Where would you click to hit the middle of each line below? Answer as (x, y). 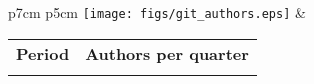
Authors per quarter (167, 53)
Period (43, 53)
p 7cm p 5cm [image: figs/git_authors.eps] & (157, 12)
